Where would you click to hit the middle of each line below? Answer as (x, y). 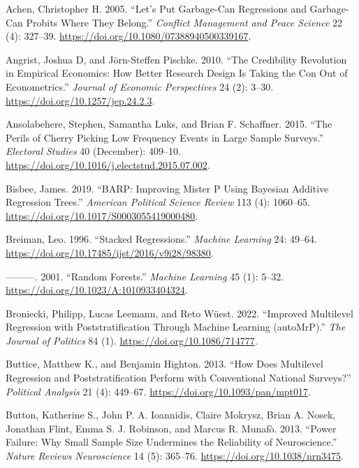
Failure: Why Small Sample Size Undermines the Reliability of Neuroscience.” (171, 442)
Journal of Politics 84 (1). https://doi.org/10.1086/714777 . (132, 340)
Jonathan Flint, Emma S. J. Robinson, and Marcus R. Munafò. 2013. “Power (171, 428)
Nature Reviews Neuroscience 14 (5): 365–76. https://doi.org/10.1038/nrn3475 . (175, 456)
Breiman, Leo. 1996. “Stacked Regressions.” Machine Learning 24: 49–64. (161, 239)
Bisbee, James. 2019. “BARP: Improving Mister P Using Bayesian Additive (167, 188)
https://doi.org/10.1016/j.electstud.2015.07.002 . (108, 164)
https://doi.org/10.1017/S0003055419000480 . (102, 215)
